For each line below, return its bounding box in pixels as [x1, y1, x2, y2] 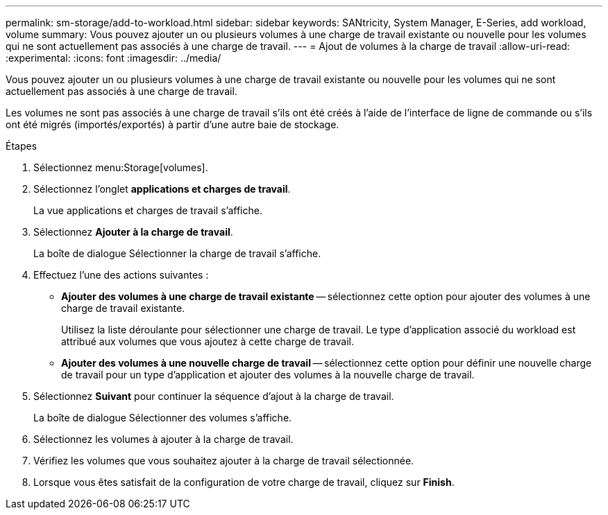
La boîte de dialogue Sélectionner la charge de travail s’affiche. [33, 247, 321, 259]
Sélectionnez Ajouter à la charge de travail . [33, 226, 233, 238]
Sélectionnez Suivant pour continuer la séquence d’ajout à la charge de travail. [33, 390, 394, 402]
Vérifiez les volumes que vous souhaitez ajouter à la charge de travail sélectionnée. [33, 455, 414, 466]
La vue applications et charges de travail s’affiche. [33, 204, 262, 216]
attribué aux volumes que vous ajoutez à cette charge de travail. [61, 335, 355, 347]
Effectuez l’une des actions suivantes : [33, 269, 209, 281]
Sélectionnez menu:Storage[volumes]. [33, 162, 208, 173]
